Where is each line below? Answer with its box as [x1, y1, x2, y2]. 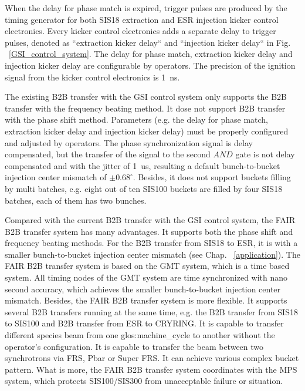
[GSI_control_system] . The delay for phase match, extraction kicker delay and [9, 48, 293, 60]
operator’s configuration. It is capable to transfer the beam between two [5, 340, 264, 352]
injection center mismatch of [5, 171, 107, 183]
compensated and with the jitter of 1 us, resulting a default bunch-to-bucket [5, 159, 280, 171]
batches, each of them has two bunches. [5, 194, 147, 206]
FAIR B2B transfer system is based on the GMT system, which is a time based [5, 259, 290, 272]
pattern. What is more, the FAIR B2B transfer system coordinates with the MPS [5, 363, 297, 375]
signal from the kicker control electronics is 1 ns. [5, 70, 180, 83]
